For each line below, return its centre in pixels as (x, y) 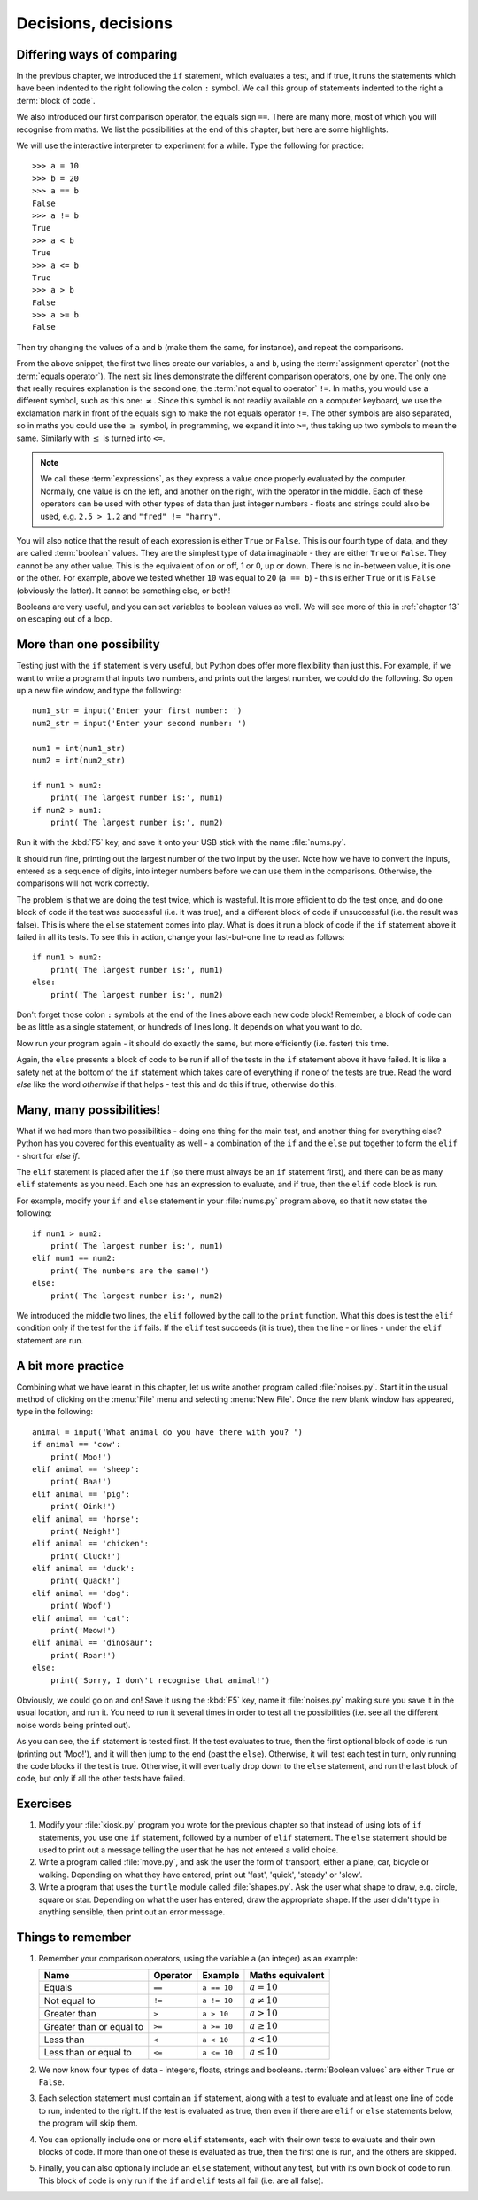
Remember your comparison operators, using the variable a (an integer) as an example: (198, 1958)
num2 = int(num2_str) (79, 760)
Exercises (44, 1804)
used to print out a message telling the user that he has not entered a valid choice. (189, 1850)
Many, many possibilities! (89, 1110)
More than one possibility (88, 644)
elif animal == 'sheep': (86, 1469)
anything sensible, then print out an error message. (132, 1912)
